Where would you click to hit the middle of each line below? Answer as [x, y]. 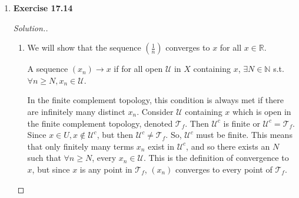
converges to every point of [224, 169]
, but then [115, 135]
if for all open [138, 69]
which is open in [262, 111]
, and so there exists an [228, 146]
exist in [161, 146]
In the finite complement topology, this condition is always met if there [156, 100]
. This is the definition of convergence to [216, 158]
